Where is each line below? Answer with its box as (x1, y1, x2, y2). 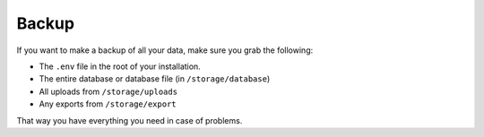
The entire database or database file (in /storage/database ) (39, 73, 271, 84)
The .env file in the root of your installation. (39, 61, 201, 72)
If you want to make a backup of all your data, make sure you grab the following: (16, 45, 314, 56)
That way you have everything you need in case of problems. (16, 115, 243, 125)
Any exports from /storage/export (39, 98, 177, 109)
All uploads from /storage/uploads (39, 86, 178, 97)
